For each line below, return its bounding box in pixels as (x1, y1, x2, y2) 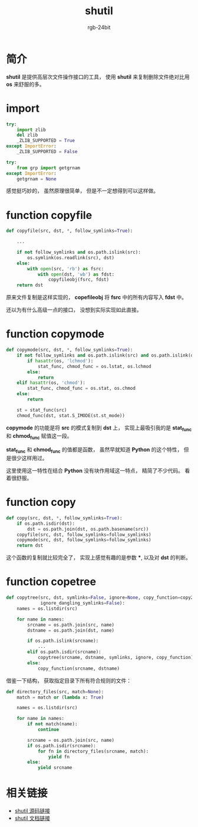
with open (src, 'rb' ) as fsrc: (27, 266, 104, 272)
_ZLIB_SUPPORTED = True (16, 138, 75, 144)
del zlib (16, 132, 38, 138)
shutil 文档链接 (14, 815, 51, 822)
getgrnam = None (16, 176, 57, 182)
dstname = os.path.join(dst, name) (27, 627, 115, 634)
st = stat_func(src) (16, 407, 67, 413)
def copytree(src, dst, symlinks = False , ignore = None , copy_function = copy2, (6, 595, 196, 601)
